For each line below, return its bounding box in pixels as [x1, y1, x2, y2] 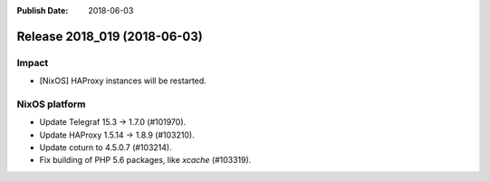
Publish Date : [16, 5, 69, 15]
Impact [16, 56, 49, 69]
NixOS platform [16, 98, 86, 110]
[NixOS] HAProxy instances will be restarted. [39, 75, 207, 86]
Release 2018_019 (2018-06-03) [16, 28, 203, 44]
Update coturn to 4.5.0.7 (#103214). [39, 142, 172, 153]
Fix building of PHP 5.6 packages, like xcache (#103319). [39, 155, 252, 166]
